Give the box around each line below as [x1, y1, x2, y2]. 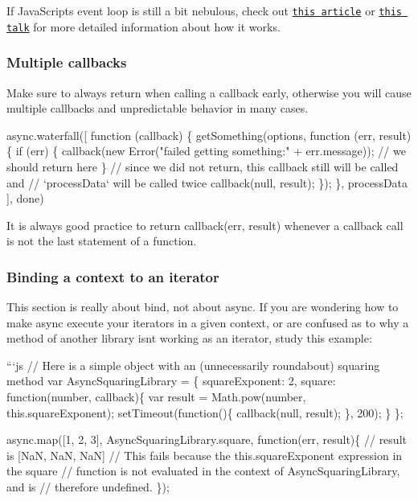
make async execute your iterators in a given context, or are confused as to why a [6, 314, 409, 331]
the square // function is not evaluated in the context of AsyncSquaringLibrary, [6, 462, 400, 479]
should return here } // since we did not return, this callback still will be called [6, 158, 399, 175]
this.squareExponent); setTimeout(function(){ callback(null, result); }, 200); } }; [6, 404, 404, 421]
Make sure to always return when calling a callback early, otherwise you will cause [6, 84, 412, 101]
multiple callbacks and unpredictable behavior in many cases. [6, 100, 309, 117]
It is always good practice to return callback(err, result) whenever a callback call [6, 216, 404, 233]
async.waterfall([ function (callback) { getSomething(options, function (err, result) [6, 126, 412, 143]
